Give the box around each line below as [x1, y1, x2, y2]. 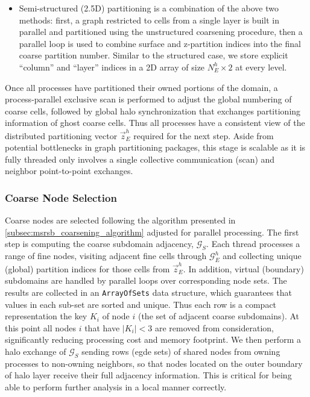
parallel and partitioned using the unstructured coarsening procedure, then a [19, 25, 303, 38]
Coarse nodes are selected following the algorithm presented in [5, 214, 236, 227]
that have [84, 321, 120, 334]
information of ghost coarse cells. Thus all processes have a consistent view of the [5, 116, 305, 129]
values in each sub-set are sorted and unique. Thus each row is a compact [5, 298, 277, 310]
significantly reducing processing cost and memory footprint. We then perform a [5, 333, 301, 346]
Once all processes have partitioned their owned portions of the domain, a [5, 81, 278, 93]
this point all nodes [5, 321, 77, 334]
